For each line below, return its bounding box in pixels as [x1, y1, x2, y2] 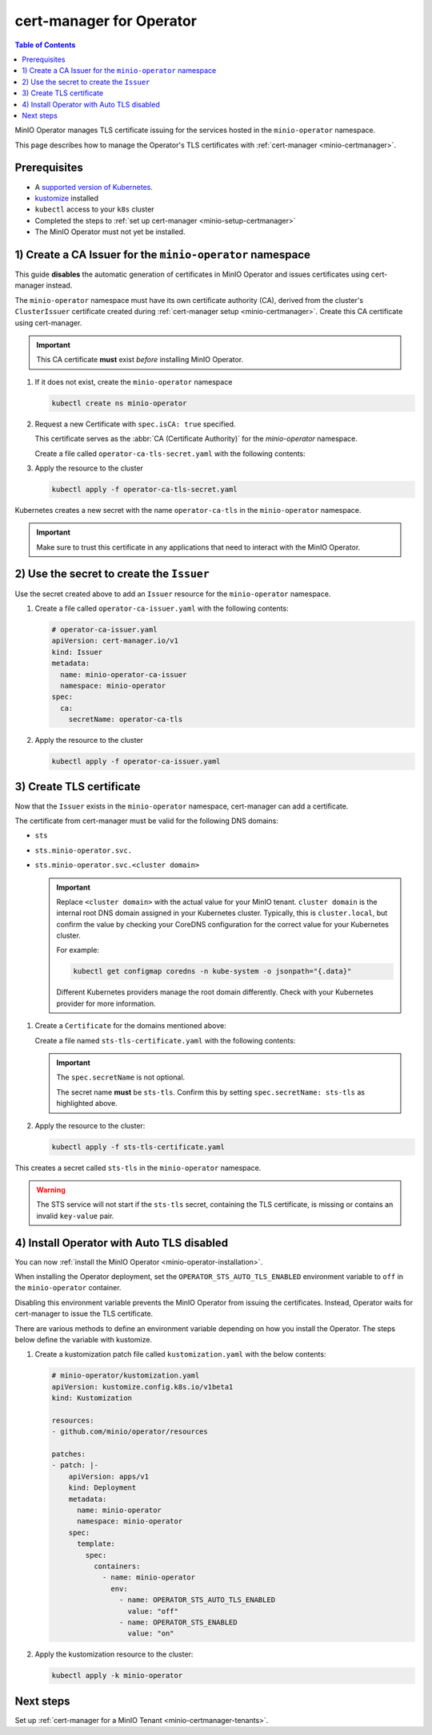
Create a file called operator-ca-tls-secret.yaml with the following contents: [34, 449, 306, 458]
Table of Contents [14, 40, 76, 50]
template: [77, 1539, 116, 1548]
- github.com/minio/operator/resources [51, 1427, 208, 1436]
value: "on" [127, 1629, 175, 1638]
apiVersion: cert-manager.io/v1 [51, 636, 179, 645]
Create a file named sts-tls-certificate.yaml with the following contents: [34, 1035, 296, 1045]
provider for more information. [56, 999, 156, 1008]
